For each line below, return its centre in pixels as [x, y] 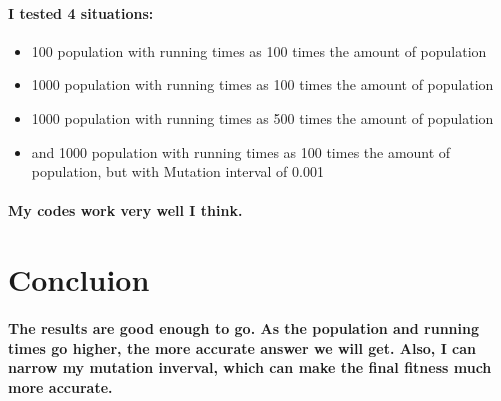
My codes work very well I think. [125, 210]
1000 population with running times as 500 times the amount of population [262, 117]
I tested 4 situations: [81, 12]
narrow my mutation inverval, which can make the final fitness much [250, 367]
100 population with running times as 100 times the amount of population [259, 50]
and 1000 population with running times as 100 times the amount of [241, 151]
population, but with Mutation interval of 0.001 [177, 171]
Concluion [79, 279]
